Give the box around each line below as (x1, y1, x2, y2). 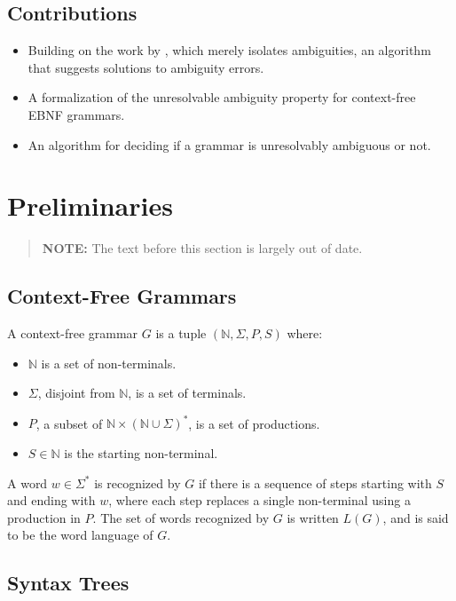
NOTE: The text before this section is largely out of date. (42, 239, 363, 257)
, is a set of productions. (188, 414, 320, 432)
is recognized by (94, 473, 181, 492)
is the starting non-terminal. (64, 443, 218, 462)
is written (287, 508, 339, 526)
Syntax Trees (7, 569, 130, 597)
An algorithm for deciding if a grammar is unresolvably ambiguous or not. (28, 135, 431, 154)
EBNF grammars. (28, 105, 125, 123)
